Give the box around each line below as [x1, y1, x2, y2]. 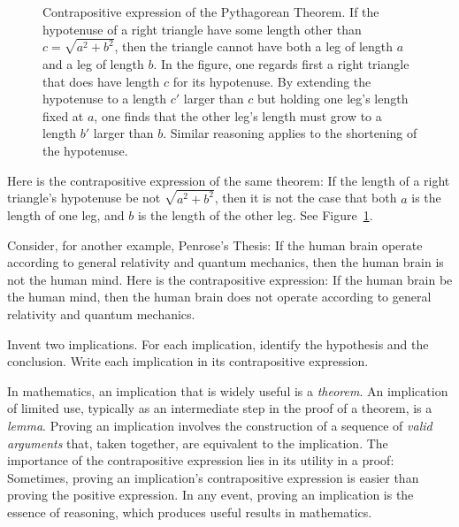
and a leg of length [42, 55, 144, 73]
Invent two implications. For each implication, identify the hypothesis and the [7, 334, 429, 353]
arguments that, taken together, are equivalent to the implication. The [7, 433, 388, 452]
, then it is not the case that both [214, 188, 397, 207]
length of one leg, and [7, 206, 125, 225]
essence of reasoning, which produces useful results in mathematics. [7, 503, 372, 521]
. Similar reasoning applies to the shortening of [163, 124, 417, 142]
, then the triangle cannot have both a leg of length [114, 37, 394, 56]
